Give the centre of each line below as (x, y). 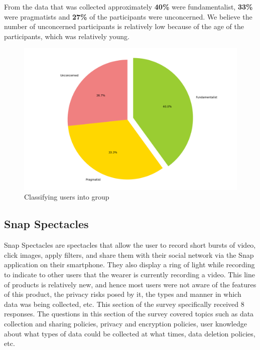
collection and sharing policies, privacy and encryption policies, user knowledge (125, 323)
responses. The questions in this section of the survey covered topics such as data (129, 314)
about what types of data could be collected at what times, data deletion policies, (130, 333)
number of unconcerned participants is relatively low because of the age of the (124, 26)
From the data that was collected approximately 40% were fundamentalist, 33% (128, 7)
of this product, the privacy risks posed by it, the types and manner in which (123, 294)
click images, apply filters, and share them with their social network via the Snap (129, 254)
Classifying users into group (67, 197)
